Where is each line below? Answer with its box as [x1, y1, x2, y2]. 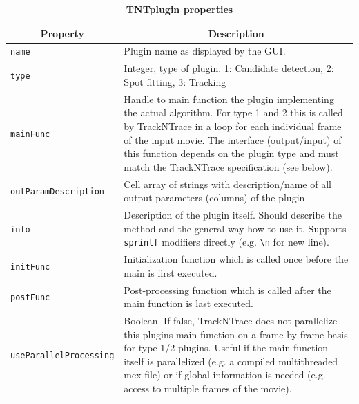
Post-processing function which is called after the [124, 282, 331, 297]
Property [40, 26, 84, 40]
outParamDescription [10, 187, 105, 197]
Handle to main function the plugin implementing [124, 91, 334, 106]
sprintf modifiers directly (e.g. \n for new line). [124, 235, 329, 249]
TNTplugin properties [126, 2, 233, 16]
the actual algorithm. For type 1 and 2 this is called [124, 105, 343, 120]
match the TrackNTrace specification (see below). [124, 159, 333, 174]
